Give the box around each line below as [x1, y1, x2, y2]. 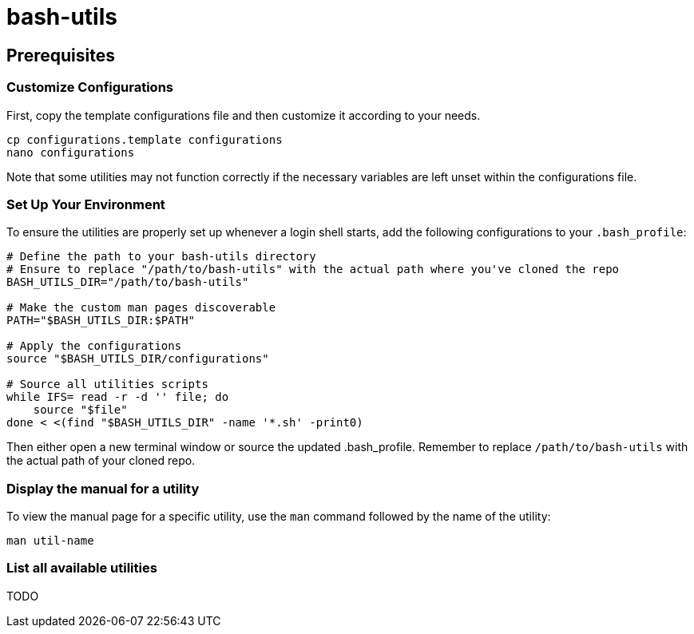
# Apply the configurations [6, 339, 182, 353]
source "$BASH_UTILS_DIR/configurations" [6, 352, 269, 366]
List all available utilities [6, 560, 157, 577]
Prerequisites [6, 45, 115, 65]
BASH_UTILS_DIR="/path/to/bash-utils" [6, 275, 249, 289]
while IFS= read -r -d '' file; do [6, 390, 229, 404]
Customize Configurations [6, 79, 173, 96]
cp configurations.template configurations [6, 133, 283, 146]
